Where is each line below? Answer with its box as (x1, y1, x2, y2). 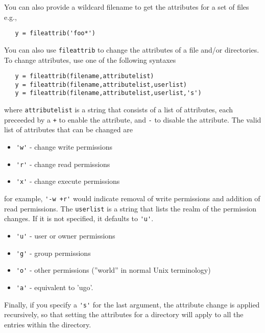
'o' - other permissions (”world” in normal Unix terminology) (16, 265, 211, 275)
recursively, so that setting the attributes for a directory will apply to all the (4, 309, 244, 320)
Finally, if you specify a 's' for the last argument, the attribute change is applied (4, 299, 260, 310)
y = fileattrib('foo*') (15, 30, 95, 37)
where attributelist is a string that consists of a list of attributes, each (4, 104, 233, 115)
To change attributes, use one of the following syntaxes (4, 54, 176, 65)
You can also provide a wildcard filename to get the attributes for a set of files (4, 2, 249, 12)
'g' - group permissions (16, 247, 91, 258)
